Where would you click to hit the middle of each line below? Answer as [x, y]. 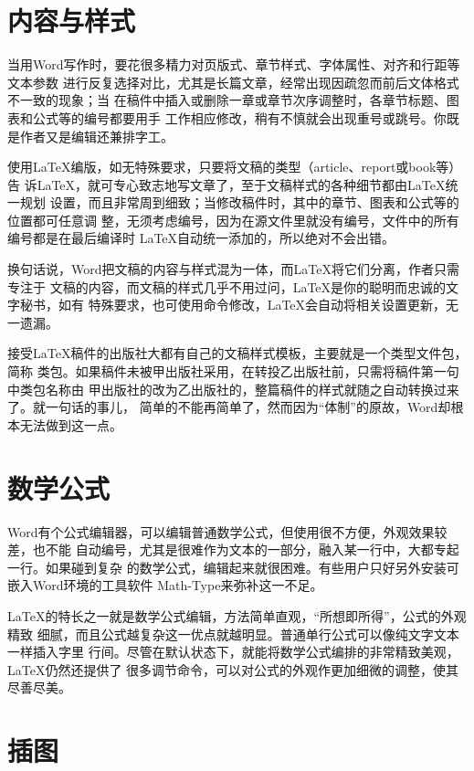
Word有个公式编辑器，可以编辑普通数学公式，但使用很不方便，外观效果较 [227, 531]
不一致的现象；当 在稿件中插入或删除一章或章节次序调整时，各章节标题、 [227, 100]
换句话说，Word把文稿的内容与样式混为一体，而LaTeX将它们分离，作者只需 [233, 269]
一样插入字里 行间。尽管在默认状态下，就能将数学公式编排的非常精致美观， [233, 652]
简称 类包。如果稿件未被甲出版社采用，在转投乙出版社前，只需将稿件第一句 [233, 371]
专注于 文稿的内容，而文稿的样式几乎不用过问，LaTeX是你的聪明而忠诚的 [227, 286]
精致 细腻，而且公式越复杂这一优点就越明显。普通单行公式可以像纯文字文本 [233, 634]
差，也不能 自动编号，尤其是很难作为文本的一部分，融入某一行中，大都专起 [233, 549]
